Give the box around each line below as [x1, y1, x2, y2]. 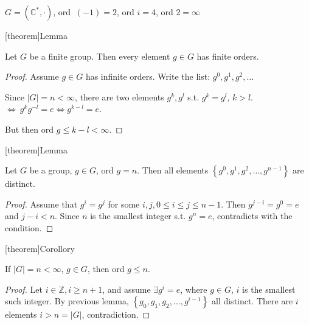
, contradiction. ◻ [82, 308, 150, 321]
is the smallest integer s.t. [90, 209, 186, 222]
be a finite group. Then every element [29, 49, 170, 62]
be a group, [29, 164, 72, 176]
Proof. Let [5, 282, 43, 295]
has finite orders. [196, 49, 259, 62]
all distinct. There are [211, 295, 293, 307]
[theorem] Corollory [5, 242, 75, 254]
